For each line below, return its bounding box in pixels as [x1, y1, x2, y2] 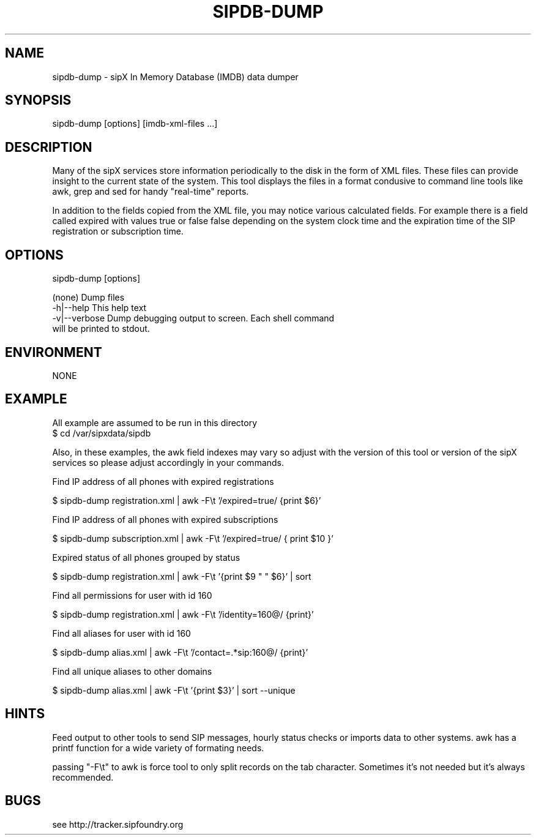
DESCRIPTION [5, 139, 92, 155]
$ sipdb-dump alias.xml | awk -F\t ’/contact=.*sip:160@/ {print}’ [52, 647, 308, 658]
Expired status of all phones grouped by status [52, 552, 240, 563]
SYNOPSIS [5, 92, 72, 108]
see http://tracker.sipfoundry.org [52, 819, 184, 830]
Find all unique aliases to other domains [52, 666, 212, 677]
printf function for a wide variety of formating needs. [52, 742, 264, 753]
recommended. [52, 771, 114, 782]
